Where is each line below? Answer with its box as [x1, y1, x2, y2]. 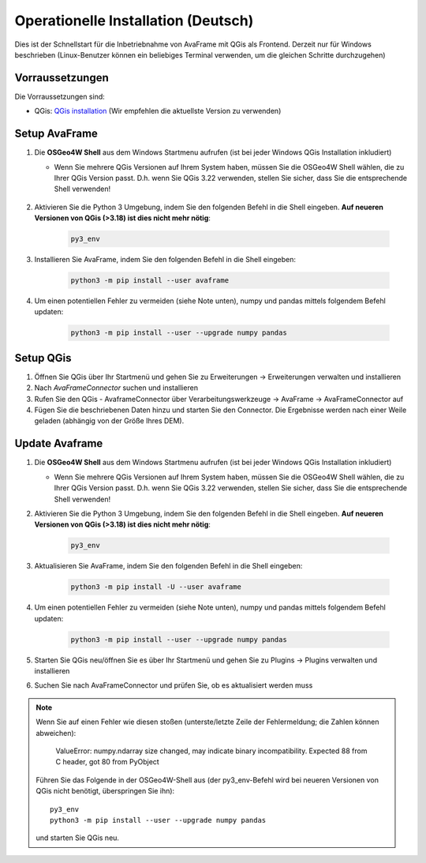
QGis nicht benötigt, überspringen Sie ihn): [35, 786, 175, 796]
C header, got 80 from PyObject [55, 757, 159, 767]
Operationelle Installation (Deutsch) [14, 12, 254, 29]
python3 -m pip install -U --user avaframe [70, 583, 242, 591]
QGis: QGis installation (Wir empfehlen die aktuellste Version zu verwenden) [34, 107, 282, 116]
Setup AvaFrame [14, 127, 99, 141]
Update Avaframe [14, 437, 103, 450]
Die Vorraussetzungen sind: [14, 92, 106, 101]
